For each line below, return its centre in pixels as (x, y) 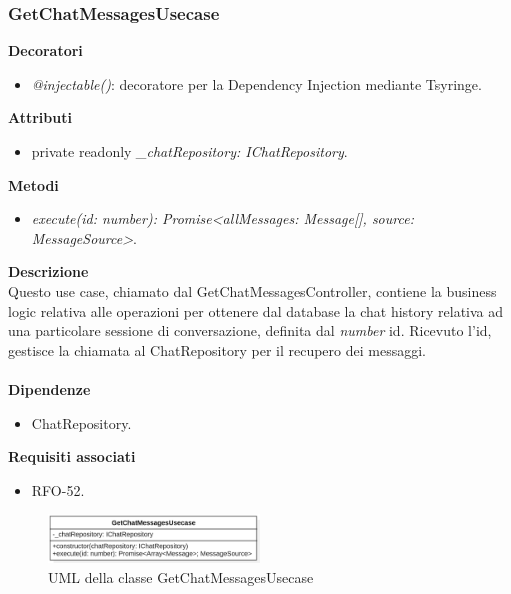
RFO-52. (58, 489)
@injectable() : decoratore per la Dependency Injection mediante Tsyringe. (256, 83)
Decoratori (45, 50)
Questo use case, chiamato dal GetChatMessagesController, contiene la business (252, 290)
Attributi (40, 117)
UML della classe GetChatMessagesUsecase (181, 576)
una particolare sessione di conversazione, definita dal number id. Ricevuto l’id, (250, 330)
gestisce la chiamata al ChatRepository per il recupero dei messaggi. (217, 349)
